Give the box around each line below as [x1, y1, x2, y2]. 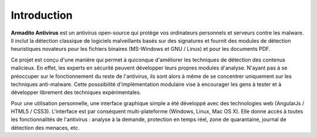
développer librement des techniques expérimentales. [11, 89, 141, 96]
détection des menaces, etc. [11, 124, 80, 131]
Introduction [11, 9, 73, 22]
